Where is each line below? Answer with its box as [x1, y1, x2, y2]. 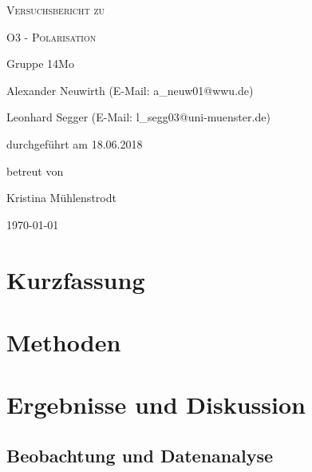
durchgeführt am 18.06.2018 [6, 135, 143, 152]
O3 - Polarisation [6, 28, 97, 45]
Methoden [6, 325, 121, 358]
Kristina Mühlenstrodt [6, 189, 117, 206]
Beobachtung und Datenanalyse [6, 442, 274, 467]
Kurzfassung [6, 263, 145, 295]
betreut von [6, 162, 64, 179]
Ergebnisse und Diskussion [6, 388, 306, 421]
